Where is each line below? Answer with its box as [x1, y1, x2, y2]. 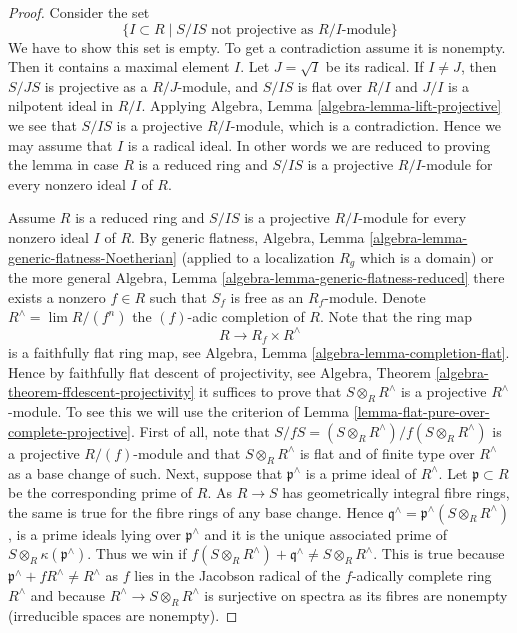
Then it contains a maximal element [8, 56, 230, 77]
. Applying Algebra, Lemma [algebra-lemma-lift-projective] [141, 95, 502, 116]
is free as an [230, 286, 304, 307]
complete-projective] [8, 420, 131, 441]
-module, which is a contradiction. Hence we [230, 114, 502, 135]
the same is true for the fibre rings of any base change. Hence [8, 501, 384, 522]
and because [30, 584, 105, 605]
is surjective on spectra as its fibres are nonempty [204, 584, 508, 605]
